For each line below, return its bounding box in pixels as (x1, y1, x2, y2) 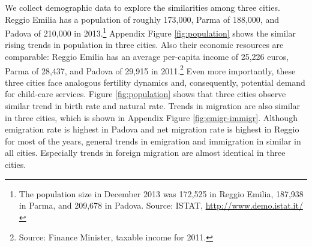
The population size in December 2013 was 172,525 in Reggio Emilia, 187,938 (19, 187, 304, 200)
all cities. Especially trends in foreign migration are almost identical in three (5, 146, 286, 159)
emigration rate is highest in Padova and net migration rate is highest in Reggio (5, 123, 299, 135)
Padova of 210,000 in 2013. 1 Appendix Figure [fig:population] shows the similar (5, 25, 296, 39)
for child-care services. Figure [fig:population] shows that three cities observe (5, 88, 286, 100)
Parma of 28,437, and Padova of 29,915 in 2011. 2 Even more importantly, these (5, 62, 296, 77)
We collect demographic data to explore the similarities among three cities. (5, 1, 280, 13)
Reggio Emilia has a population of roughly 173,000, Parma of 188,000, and (5, 13, 279, 25)
